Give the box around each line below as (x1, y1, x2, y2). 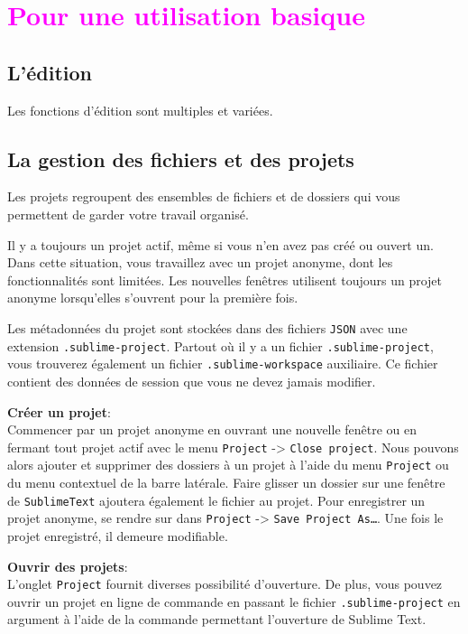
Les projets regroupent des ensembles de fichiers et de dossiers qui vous (7, 187, 400, 206)
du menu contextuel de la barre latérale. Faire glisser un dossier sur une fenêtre (7, 473, 445, 491)
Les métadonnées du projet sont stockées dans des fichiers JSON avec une (7, 318, 408, 337)
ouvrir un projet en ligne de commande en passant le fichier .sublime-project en (7, 592, 461, 611)
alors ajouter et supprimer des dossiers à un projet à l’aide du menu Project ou (7, 455, 449, 474)
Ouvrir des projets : (7, 556, 128, 575)
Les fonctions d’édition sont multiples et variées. (7, 100, 273, 119)
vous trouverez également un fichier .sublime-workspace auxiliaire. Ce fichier (7, 354, 438, 373)
